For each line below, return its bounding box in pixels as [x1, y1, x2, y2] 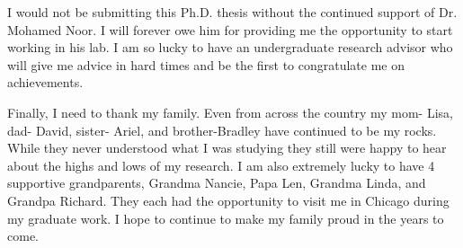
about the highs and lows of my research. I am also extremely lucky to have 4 [7, 155, 435, 174]
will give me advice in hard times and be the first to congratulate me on [7, 55, 405, 74]
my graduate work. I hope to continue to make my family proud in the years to [7, 208, 444, 227]
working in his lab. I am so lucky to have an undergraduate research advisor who [7, 38, 453, 57]
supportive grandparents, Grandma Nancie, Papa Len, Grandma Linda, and [7, 173, 426, 192]
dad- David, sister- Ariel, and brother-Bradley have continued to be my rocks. [7, 120, 437, 139]
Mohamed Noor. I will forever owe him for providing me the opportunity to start [7, 20, 453, 39]
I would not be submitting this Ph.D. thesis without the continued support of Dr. [7, 3, 458, 21]
